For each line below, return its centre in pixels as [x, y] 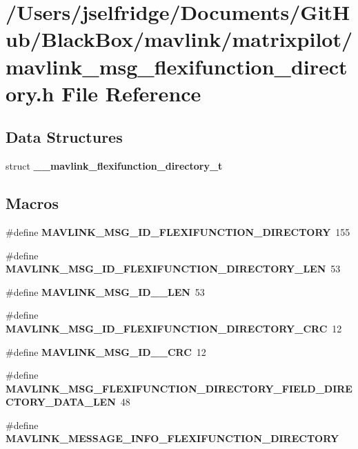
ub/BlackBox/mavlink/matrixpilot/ [179, 39]
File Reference [131, 93]
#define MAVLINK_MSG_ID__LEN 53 [105, 291]
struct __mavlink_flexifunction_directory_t [114, 166]
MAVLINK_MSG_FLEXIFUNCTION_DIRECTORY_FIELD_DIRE [179, 388]
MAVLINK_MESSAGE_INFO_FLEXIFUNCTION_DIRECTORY [172, 438]
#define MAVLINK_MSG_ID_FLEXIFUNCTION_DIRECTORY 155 [178, 231]
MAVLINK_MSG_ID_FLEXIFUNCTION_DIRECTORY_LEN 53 [173, 269]
